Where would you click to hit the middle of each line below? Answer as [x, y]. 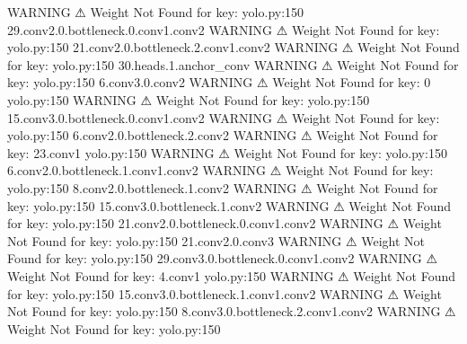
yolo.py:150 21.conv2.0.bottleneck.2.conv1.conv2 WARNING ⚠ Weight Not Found [233, 47]
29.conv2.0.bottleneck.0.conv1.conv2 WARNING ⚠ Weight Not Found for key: [224, 29]
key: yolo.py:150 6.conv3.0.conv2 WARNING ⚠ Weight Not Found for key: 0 [219, 82]
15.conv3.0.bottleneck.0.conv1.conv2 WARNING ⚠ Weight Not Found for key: [224, 117]
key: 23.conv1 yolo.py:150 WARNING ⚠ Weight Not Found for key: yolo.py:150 [227, 152]
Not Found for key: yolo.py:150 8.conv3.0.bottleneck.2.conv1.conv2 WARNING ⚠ [232, 311]
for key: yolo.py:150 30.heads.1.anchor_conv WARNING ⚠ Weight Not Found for [233, 64]
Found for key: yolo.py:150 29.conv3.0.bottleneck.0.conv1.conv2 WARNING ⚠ [223, 258]
